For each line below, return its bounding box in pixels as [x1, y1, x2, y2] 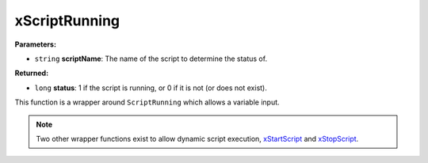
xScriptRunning [14, 12, 120, 29]
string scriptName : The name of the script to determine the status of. [34, 54, 268, 63]
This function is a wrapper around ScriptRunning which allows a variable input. [14, 97, 281, 107]
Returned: [14, 68, 49, 78]
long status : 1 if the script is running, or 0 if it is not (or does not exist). [34, 83, 267, 93]
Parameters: [14, 40, 57, 49]
